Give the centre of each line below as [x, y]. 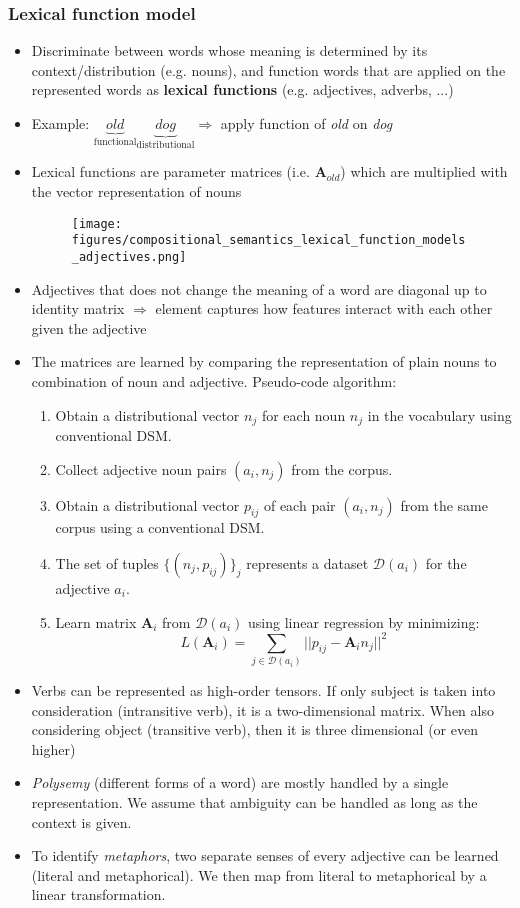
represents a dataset [307, 563]
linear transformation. [98, 894]
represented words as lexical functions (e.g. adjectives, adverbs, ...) [242, 89]
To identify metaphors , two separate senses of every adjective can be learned [265, 855]
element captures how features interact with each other [324, 308]
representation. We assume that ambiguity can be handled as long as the [254, 802]
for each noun [303, 414]
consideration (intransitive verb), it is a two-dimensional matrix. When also [262, 709]
